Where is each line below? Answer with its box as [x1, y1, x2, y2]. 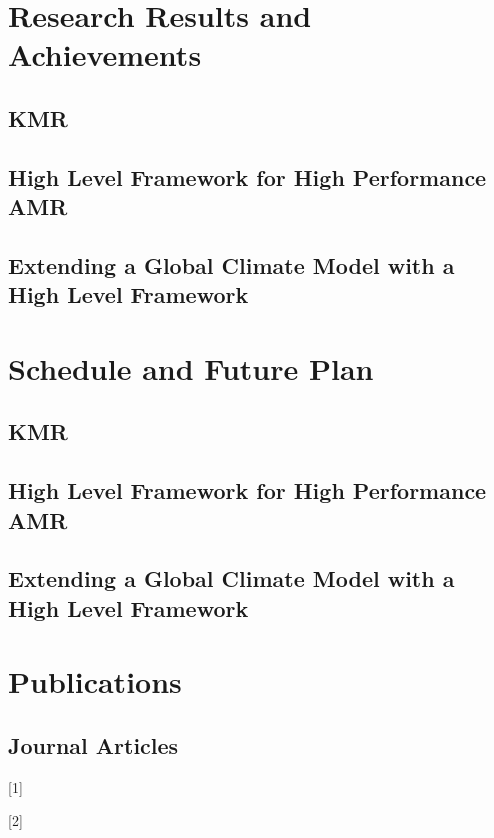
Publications [8, 661, 182, 702]
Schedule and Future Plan [8, 347, 374, 388]
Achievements [8, 34, 202, 75]
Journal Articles [8, 729, 179, 760]
